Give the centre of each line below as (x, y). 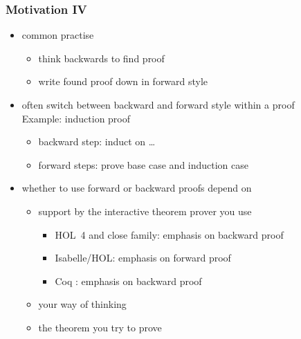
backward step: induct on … (97, 141)
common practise (58, 35)
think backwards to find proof (101, 58)
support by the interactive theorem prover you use (145, 211)
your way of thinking (82, 304)
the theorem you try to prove (100, 327)
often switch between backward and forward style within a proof (158, 104)
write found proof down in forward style (123, 81)
